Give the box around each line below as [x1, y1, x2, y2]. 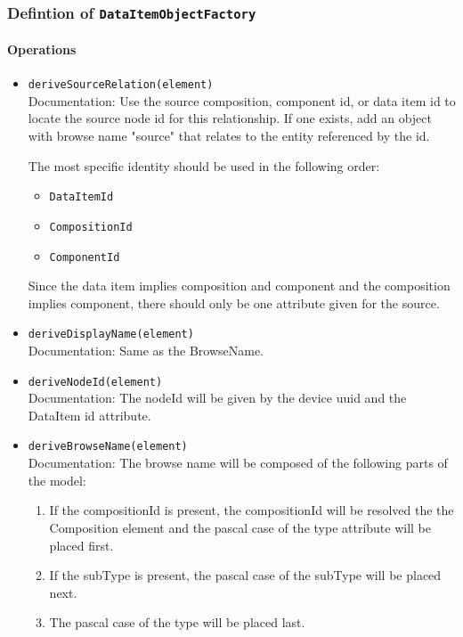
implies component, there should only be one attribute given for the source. [28, 293, 440, 312]
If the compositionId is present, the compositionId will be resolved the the [49, 501, 454, 519]
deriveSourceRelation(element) [28, 78, 214, 92]
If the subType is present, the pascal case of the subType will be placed [49, 566, 442, 584]
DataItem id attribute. [28, 405, 151, 424]
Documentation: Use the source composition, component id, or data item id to [28, 91, 456, 110]
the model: [28, 470, 86, 489]
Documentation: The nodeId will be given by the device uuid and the [28, 388, 407, 407]
